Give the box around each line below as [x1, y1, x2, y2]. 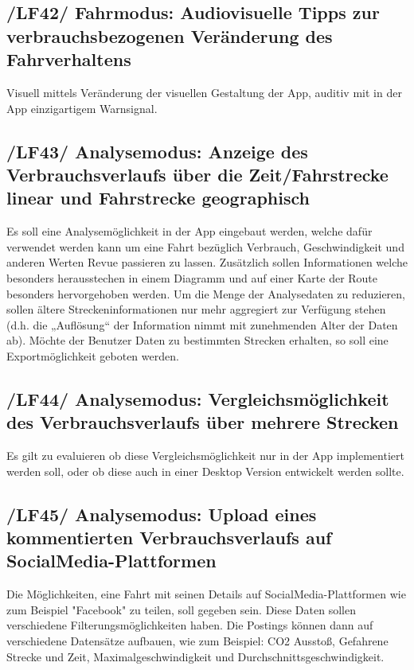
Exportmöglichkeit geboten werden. [6, 347, 179, 364]
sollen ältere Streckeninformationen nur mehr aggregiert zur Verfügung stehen [6, 301, 386, 317]
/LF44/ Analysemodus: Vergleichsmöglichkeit [6, 386, 389, 411]
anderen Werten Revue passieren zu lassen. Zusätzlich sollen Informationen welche [6, 254, 408, 271]
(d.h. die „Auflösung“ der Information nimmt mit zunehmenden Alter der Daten [6, 316, 398, 333]
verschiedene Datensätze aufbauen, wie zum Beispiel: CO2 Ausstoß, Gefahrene [6, 633, 389, 649]
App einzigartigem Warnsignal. [6, 99, 158, 116]
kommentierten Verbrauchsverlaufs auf [6, 525, 332, 550]
